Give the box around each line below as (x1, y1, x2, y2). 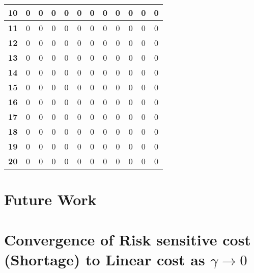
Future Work (4, 189, 97, 210)
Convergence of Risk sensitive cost (4, 229, 251, 250)
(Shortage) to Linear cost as (4, 249, 205, 269)
